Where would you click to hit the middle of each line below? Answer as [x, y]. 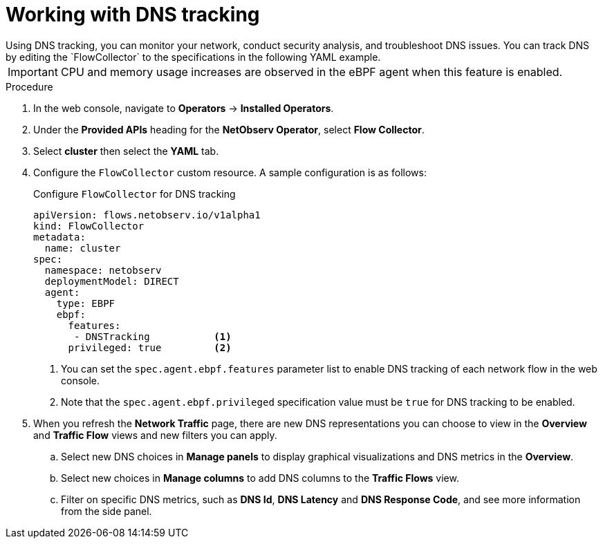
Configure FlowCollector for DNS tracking [134, 194]
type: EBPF [86, 303]
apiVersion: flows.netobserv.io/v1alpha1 [147, 215]
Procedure [29, 86]
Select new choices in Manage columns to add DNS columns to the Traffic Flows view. [260, 478]
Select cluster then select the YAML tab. [126, 151]
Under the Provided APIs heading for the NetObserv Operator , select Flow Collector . [229, 129]
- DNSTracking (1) [153, 336]
